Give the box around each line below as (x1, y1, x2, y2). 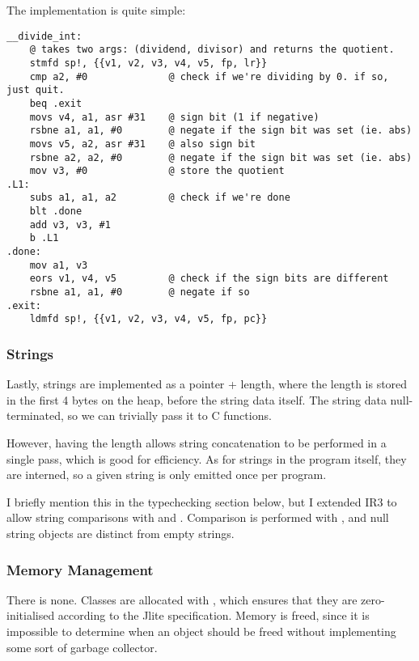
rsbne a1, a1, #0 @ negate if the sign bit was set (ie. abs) (29, 125, 413, 137)
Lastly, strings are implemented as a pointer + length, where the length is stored (6, 375, 408, 392)
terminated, (6, 407, 64, 424)
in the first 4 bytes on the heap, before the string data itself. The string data (6, 391, 387, 408)
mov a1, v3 (29, 259, 88, 271)
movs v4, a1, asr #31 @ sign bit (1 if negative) (29, 111, 320, 123)
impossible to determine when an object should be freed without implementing (6, 623, 396, 639)
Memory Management (6, 559, 154, 579)
